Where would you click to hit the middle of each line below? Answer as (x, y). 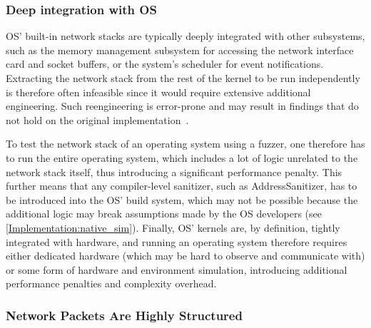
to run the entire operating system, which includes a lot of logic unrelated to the (182, 157)
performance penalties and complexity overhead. (111, 283)
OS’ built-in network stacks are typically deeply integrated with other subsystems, (185, 36)
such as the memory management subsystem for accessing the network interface (180, 50)
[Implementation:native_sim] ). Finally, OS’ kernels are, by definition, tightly (173, 227)
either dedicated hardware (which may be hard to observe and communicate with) (185, 256)
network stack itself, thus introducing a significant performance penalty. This (174, 171)
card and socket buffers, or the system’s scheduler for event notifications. (165, 64)
